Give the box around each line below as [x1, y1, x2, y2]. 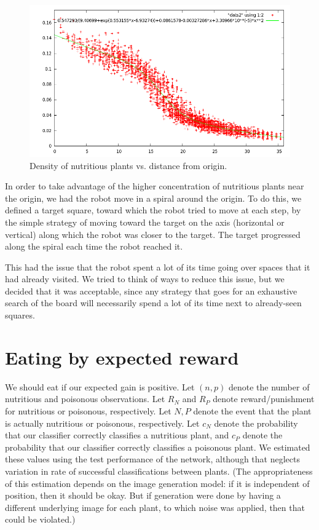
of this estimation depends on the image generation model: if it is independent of [5, 477, 310, 489]
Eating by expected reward [5, 344, 239, 370]
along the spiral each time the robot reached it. [5, 240, 183, 253]
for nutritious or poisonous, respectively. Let [5, 404, 171, 417]
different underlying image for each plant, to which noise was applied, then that [5, 500, 305, 513]
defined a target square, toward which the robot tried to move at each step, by [5, 204, 301, 216]
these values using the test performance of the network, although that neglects [5, 453, 300, 465]
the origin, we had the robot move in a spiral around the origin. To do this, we [5, 191, 302, 204]
